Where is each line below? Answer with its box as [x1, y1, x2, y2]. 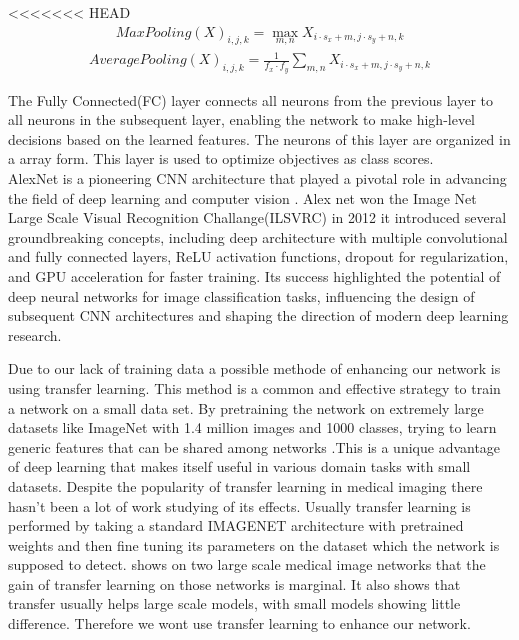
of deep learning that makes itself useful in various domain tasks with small [8, 456, 471, 477]
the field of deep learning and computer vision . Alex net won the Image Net [8, 187, 477, 208]
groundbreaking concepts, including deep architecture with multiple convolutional [8, 226, 508, 247]
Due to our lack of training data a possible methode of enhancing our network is [8, 358, 501, 379]
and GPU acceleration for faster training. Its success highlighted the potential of [8, 265, 501, 286]
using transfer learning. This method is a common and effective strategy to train [8, 377, 501, 398]
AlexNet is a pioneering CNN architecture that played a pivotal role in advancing [8, 168, 507, 188]
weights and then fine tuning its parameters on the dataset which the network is [8, 534, 500, 555]
